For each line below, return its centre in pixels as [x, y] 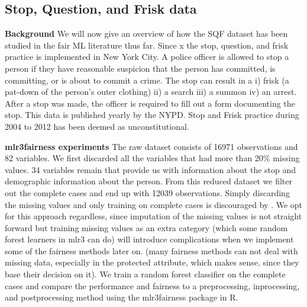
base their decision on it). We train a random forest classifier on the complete [145, 274]
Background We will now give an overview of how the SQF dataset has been [146, 33]
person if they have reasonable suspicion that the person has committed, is [140, 68]
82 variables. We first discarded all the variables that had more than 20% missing [152, 158]
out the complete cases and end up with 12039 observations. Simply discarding [147, 192]
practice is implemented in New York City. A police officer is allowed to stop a [147, 57]
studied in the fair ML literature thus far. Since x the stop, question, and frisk [147, 45]
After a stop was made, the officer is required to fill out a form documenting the [150, 103]
